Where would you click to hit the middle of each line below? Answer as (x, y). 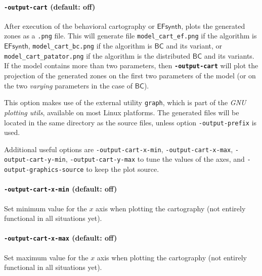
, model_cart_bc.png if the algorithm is (90, 46)
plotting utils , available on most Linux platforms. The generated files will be (122, 112)
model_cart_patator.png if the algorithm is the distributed (97, 55)
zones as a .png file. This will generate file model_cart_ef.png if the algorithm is (130, 36)
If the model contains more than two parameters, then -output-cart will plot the (131, 65)
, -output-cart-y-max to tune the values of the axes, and (155, 159)
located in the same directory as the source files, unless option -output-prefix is (130, 122)
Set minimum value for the (46, 208)
